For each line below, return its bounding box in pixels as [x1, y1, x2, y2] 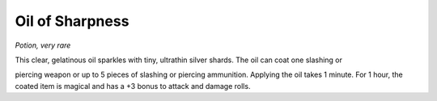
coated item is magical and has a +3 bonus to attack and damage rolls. [15, 81, 251, 90]
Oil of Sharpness [15, 12, 129, 30]
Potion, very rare [15, 40, 71, 50]
